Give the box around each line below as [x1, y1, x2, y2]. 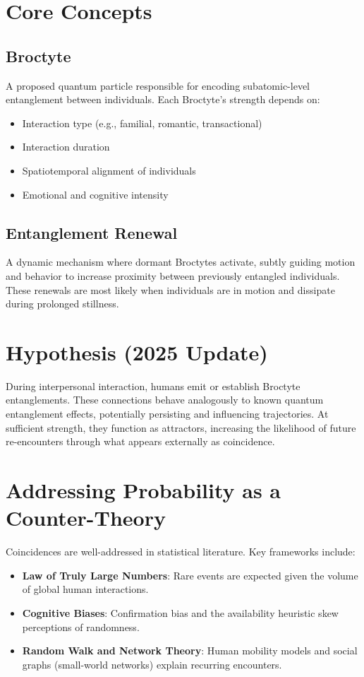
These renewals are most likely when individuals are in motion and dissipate [6, 282, 335, 297]
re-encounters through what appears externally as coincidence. [6, 434, 275, 449]
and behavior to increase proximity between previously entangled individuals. [6, 268, 340, 283]
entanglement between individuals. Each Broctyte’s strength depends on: [6, 92, 320, 107]
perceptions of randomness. [22, 619, 140, 634]
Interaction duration [22, 139, 110, 154]
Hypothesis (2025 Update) [6, 337, 268, 366]
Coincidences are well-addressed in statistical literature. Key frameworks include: [6, 544, 356, 559]
